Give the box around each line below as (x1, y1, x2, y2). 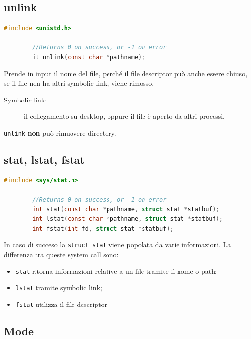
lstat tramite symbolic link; (15, 282, 102, 293)
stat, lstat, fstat (4, 152, 85, 167)
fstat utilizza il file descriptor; (15, 299, 109, 309)
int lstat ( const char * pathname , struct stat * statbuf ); (32, 215, 223, 223)
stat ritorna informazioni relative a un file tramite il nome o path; (15, 266, 217, 276)
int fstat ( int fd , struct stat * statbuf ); (32, 225, 174, 232)
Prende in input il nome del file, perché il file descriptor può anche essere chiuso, (4, 68, 248, 78)
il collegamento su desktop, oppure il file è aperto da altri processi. (24, 111, 225, 121)
